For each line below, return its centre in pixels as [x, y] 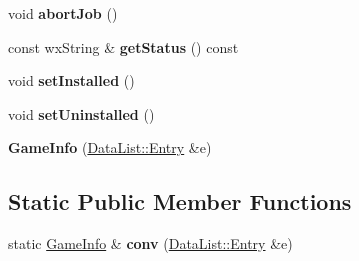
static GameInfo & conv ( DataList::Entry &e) [150, 243]
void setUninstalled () [81, 113]
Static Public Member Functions [180, 201]
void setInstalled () [71, 80]
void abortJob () [63, 13]
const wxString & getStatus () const [123, 46]
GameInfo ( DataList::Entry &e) [110, 147]
